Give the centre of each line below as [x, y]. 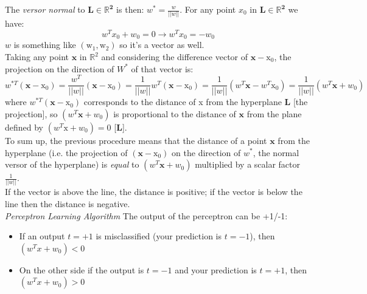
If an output [42, 236]
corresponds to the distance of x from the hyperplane [183, 102]
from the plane [274, 113]
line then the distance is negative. [68, 204]
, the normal [276, 152]
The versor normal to [45, 9]
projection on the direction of [60, 68]
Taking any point [37, 57]
